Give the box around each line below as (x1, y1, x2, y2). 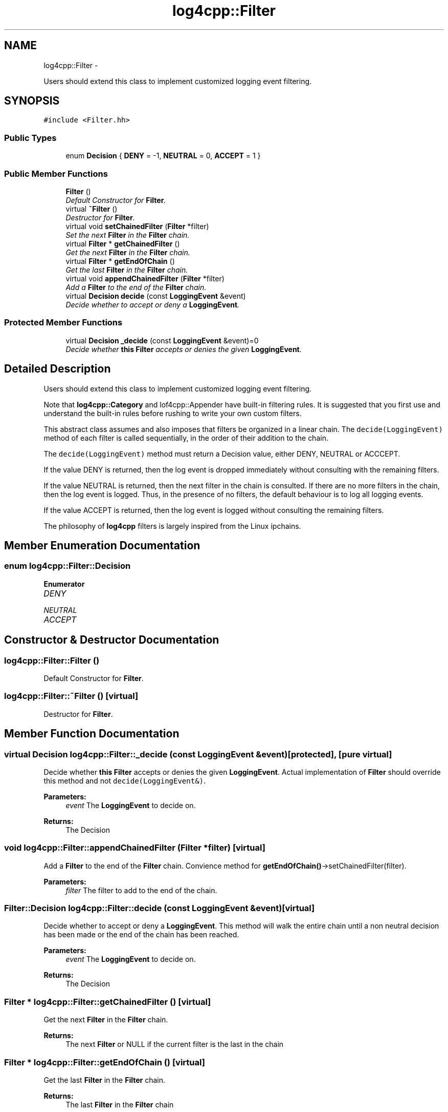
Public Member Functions (4, 168, 108, 179)
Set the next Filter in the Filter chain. (65, 230, 190, 239)
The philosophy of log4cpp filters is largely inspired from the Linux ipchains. (43, 521, 301, 530)
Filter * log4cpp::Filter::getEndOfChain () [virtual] (4, 1057, 205, 1067)
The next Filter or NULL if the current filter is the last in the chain (65, 1040, 284, 1049)
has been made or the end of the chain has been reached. (43, 930, 239, 939)
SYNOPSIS (4, 94, 60, 108)
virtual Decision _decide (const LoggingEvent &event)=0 (65, 336, 259, 345)
